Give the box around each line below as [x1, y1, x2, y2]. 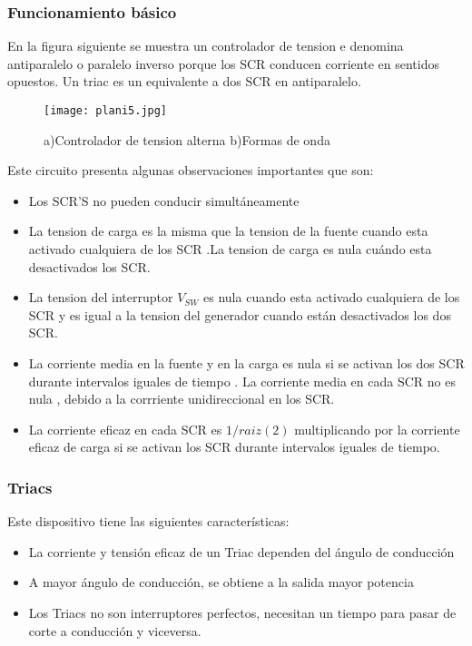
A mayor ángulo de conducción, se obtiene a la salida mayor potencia [28, 573, 414, 592]
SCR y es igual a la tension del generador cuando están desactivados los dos [28, 305, 451, 324]
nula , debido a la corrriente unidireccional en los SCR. [28, 389, 335, 408]
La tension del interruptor [28, 288, 173, 307]
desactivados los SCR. [28, 257, 151, 276]
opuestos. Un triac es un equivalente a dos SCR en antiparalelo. [7, 72, 361, 91]
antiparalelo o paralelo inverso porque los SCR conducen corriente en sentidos [7, 54, 439, 73]
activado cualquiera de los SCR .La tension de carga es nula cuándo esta [28, 240, 432, 259]
